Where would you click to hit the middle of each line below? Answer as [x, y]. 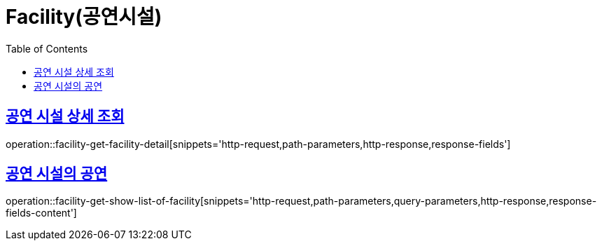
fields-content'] [41, 213]
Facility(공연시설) [84, 17]
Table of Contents [47, 48]
